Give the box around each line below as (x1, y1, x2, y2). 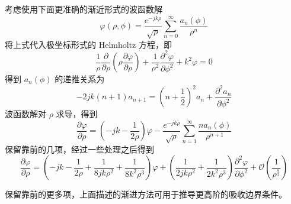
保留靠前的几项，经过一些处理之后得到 (5, 143, 154, 155)
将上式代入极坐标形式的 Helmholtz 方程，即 (5, 38, 172, 50)
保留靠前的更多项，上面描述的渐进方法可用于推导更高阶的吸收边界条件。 (5, 188, 287, 200)
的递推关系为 (55, 73, 105, 85)
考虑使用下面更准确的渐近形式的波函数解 (5, 3, 162, 15)
